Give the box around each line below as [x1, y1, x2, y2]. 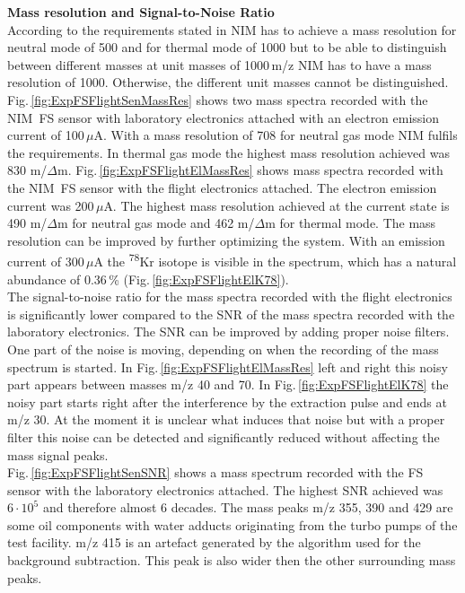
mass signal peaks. [7, 445, 109, 464]
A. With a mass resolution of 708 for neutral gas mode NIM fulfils [93, 126, 458, 144]
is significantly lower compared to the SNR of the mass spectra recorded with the [7, 304, 455, 323]
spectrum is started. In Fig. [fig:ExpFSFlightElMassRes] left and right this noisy [7, 357, 448, 376]
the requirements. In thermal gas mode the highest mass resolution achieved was [7, 143, 450, 161]
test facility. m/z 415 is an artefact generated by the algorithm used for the [7, 533, 421, 552]
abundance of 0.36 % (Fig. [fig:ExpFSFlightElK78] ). [7, 269, 289, 288]
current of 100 [7, 126, 84, 144]
